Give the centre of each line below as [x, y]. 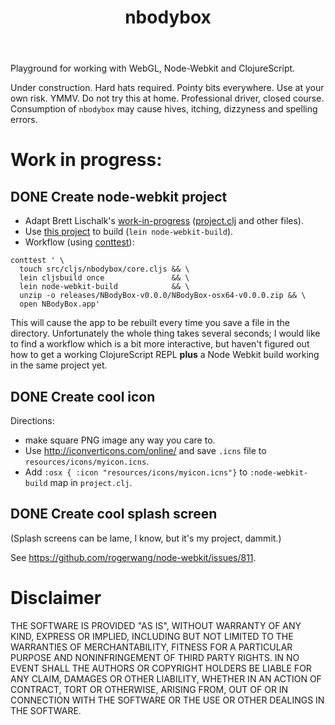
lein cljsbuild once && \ [104, 278]
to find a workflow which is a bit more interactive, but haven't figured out [160, 344]
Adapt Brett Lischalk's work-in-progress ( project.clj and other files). [164, 221]
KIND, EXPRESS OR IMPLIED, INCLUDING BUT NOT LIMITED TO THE [152, 636]
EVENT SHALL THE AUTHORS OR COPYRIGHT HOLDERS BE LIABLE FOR [161, 668]
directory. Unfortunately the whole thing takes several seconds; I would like [165, 333]
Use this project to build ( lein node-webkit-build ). [129, 232]
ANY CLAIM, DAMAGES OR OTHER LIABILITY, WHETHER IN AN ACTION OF [166, 678]
